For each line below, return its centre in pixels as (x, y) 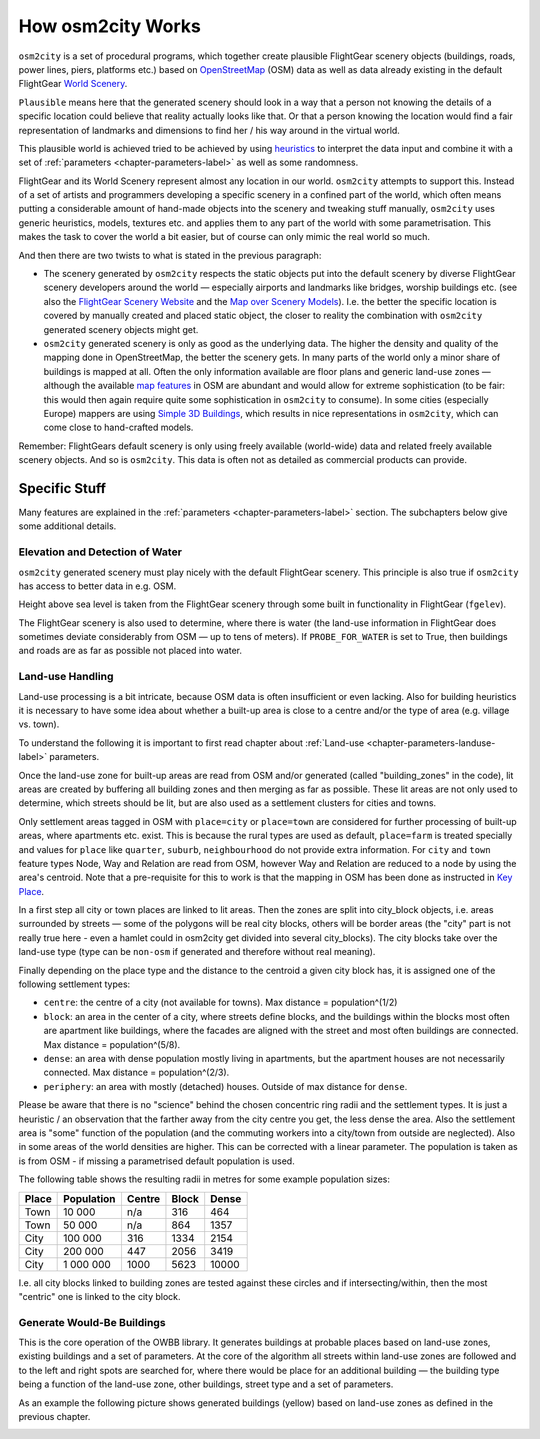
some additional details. (67, 526)
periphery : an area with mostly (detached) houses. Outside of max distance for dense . (225, 1086)
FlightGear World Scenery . (73, 84)
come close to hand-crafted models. (118, 427)
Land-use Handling (66, 677)
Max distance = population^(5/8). (112, 1044)
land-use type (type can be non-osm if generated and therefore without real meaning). (197, 952)
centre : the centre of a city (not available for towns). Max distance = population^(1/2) (220, 1002)
